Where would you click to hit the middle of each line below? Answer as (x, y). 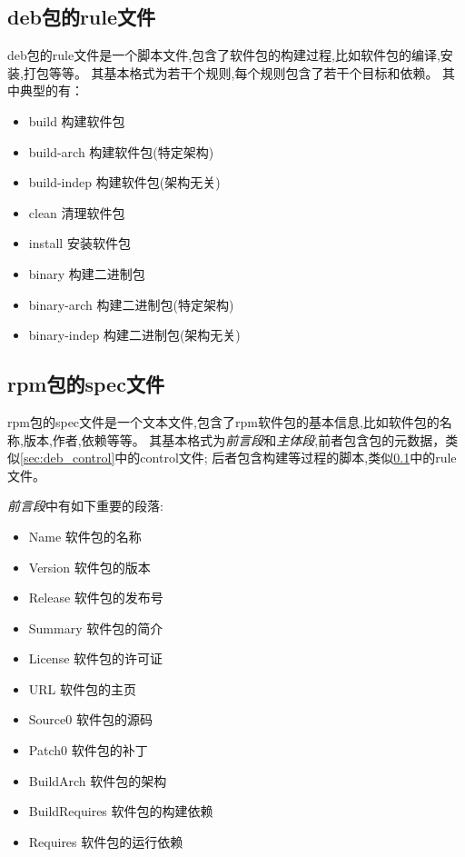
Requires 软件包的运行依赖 (106, 841)
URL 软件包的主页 (83, 688)
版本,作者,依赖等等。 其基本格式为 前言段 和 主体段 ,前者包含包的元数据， (234, 439)
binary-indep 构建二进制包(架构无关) (134, 335)
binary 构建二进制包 (87, 273)
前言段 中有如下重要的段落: (85, 506)
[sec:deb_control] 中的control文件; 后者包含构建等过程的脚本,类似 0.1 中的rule (238, 458)
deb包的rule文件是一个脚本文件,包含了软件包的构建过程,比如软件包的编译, (224, 55)
